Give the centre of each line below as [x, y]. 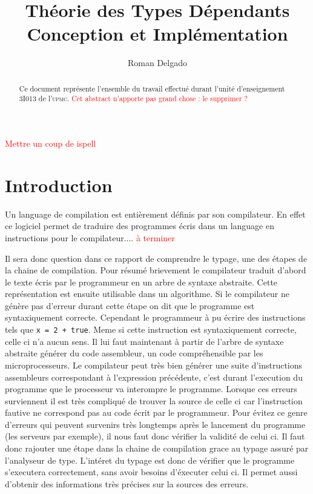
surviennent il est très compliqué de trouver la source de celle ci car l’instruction [154, 400]
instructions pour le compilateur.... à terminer [90, 237]
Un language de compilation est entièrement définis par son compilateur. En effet [155, 214]
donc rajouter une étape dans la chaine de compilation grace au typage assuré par [157, 448]
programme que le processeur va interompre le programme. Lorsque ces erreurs [151, 389]
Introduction [59, 185]
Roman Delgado [157, 63]
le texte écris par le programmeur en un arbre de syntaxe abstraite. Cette [141, 282]
